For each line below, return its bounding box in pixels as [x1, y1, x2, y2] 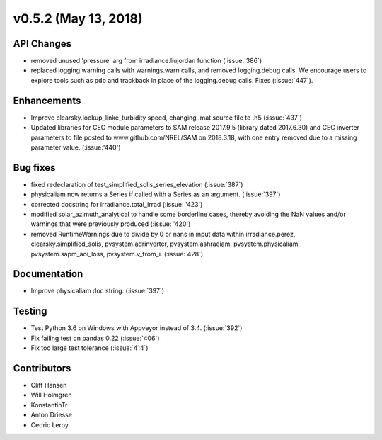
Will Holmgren [30, 390, 72, 400]
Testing [13, 305, 47, 317]
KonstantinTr [30, 400, 68, 409]
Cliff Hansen [30, 381, 67, 390]
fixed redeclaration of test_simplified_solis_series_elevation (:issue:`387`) [30, 180, 243, 188]
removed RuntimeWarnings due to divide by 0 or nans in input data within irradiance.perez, [30, 230, 296, 238]
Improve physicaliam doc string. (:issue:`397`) [30, 287, 164, 295]
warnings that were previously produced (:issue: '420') [30, 220, 191, 228]
